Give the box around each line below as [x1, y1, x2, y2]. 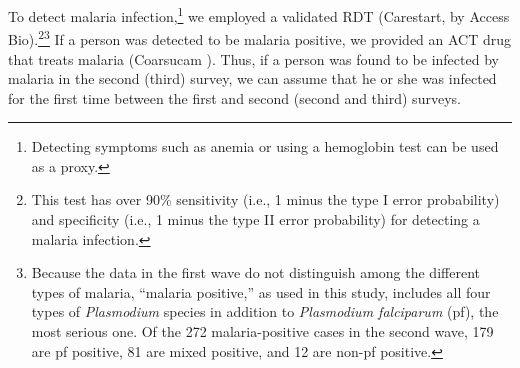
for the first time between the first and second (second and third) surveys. [8, 87, 461, 108]
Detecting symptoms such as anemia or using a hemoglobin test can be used [31, 136, 499, 157]
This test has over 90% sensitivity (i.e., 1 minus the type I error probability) [31, 189, 500, 210]
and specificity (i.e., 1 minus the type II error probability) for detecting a [31, 209, 480, 230]
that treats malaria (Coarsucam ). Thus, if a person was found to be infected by [8, 48, 499, 69]
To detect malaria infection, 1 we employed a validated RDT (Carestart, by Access [8, 3, 510, 26]
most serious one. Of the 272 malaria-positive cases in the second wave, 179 [31, 321, 494, 342]
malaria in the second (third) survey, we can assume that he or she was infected [8, 68, 497, 89]
